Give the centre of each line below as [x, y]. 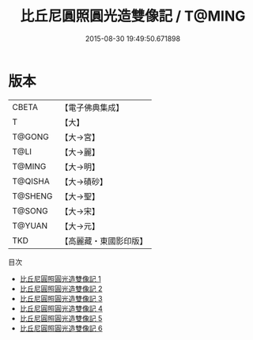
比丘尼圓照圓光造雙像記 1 [60, 278]
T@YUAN [30, 225]
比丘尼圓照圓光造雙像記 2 [61, 289]
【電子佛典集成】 [92, 108]
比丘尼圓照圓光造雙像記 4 [61, 308]
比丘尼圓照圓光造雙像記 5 [61, 318]
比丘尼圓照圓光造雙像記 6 [61, 328]
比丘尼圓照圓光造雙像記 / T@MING [133, 16]
